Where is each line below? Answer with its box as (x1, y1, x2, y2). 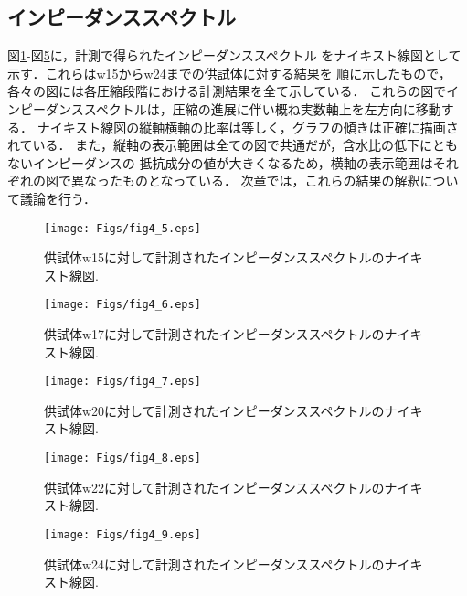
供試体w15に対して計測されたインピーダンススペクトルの (44, 248, 385, 267)
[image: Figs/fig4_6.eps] (44, 298, 201, 312)
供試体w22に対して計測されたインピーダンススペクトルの (44, 477, 385, 496)
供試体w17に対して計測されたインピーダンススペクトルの (44, 325, 385, 344)
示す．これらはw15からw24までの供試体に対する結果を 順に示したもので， (7, 63, 451, 82)
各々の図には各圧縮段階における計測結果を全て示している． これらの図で (7, 81, 447, 101)
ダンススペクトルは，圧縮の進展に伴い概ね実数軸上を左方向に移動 (45, 99, 441, 118)
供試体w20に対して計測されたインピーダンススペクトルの (44, 400, 385, 420)
